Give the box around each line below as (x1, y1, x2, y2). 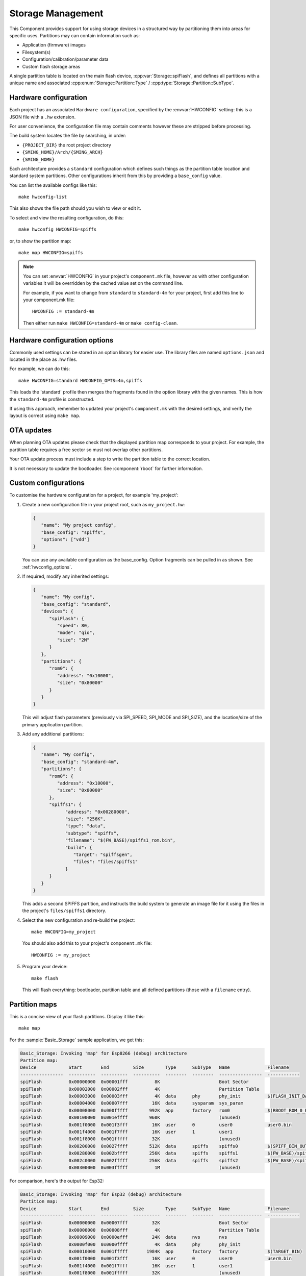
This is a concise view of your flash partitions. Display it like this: (9, 1013, 145, 1019)
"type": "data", (65, 823, 106, 829)
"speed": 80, (57, 623, 90, 629)
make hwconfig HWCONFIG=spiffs (18, 227, 97, 232)
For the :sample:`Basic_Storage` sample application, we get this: (9, 1037, 144, 1043)
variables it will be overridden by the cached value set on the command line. (23, 280, 184, 286)
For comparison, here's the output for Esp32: (9, 1177, 104, 1184)
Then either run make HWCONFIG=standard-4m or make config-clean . (23, 320, 178, 326)
